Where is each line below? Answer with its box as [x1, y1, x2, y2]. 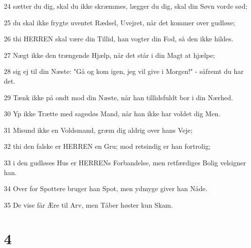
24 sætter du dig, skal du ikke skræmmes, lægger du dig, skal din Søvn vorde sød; [4, 1, 248, 11]
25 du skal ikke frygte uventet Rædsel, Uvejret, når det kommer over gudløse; [4, 17, 235, 27]
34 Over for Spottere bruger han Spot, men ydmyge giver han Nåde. [4, 183, 208, 194]
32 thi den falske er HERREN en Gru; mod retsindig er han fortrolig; [4, 141, 211, 151]
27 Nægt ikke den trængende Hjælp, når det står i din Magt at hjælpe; [4, 50, 215, 60]
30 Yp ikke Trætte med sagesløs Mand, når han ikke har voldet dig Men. [4, 108, 220, 119]
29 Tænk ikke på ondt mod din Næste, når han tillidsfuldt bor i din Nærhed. [4, 92, 233, 102]
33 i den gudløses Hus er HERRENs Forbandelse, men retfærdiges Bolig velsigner [4, 157, 246, 167]
